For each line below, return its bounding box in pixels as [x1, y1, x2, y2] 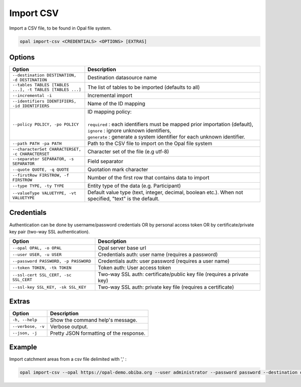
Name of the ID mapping [87, 100, 145, 107]
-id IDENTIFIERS [12, 103, 50, 109]
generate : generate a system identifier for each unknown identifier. [87, 134, 245, 141]
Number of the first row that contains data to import [87, 174, 210, 181]
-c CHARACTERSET [12, 151, 50, 157]
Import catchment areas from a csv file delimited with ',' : [9, 356, 127, 362]
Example [9, 343, 37, 351]
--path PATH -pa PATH [12, 141, 62, 146]
